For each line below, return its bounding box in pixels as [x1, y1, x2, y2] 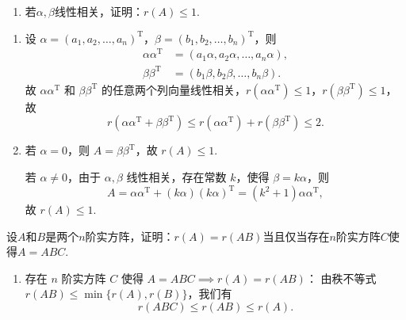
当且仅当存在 [262, 227, 330, 244]
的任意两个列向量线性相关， [101, 81, 246, 97]
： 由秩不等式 [305, 269, 377, 286]
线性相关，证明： [54, 3, 144, 19]
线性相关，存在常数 [126, 169, 227, 185]
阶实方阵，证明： [85, 227, 174, 244]
